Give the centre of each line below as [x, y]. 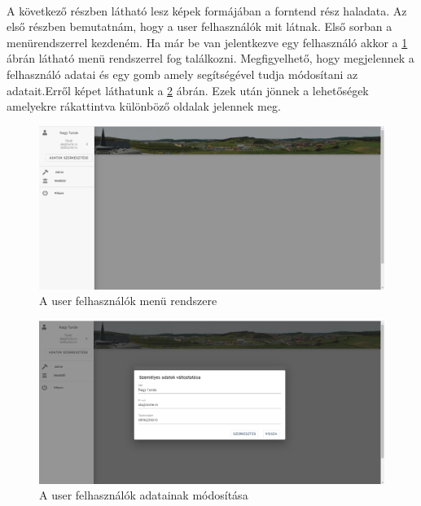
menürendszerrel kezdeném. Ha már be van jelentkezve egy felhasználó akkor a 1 [207, 42]
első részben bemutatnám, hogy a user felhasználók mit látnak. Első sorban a [200, 26]
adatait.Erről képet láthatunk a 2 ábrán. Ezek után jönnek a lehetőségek [188, 90]
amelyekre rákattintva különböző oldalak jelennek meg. [144, 106]
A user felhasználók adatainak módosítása [144, 495]
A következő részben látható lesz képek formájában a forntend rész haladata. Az [207, 10]
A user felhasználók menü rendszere [128, 301]
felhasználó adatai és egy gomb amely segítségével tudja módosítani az [182, 74]
